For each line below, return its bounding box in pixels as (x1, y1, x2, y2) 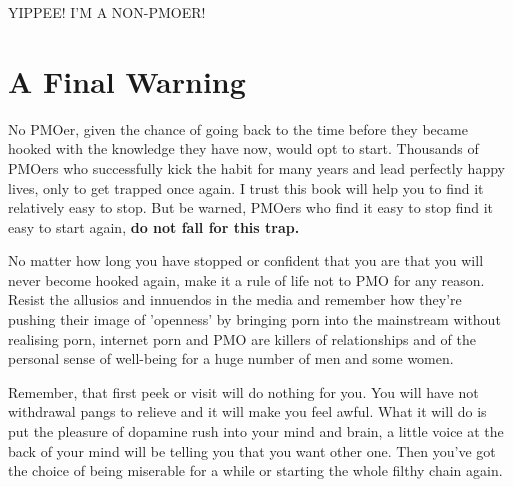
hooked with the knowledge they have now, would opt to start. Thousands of (8, 138, 479, 159)
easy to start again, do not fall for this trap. (8, 216, 300, 237)
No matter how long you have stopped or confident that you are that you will (8, 250, 484, 271)
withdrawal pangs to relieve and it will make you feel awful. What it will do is (8, 401, 487, 422)
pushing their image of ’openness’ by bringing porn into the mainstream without (8, 309, 501, 330)
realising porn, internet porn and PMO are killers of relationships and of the (8, 328, 476, 349)
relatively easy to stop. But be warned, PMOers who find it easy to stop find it (8, 197, 494, 218)
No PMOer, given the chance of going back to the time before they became (8, 118, 468, 139)
